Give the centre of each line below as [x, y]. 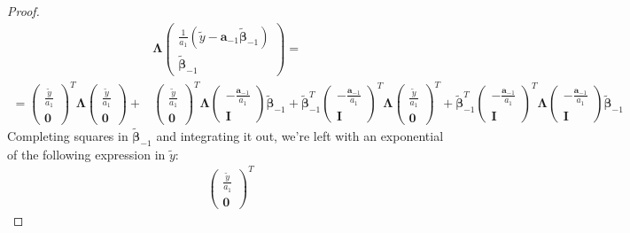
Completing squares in [68, 135]
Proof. [23, 11]
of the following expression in [86, 154]
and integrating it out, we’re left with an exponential [300, 135]
